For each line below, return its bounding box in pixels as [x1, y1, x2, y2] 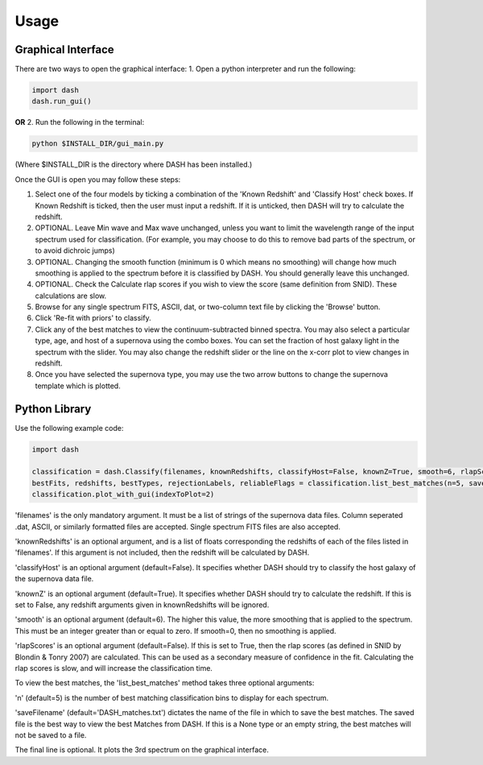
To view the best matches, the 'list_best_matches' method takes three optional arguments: [14, 678, 315, 688]
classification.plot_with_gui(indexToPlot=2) [31, 490, 215, 499]
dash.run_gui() [31, 97, 92, 106]
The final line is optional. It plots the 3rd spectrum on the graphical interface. [14, 745, 269, 755]
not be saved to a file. [14, 730, 87, 740]
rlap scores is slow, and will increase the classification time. [14, 663, 213, 672]
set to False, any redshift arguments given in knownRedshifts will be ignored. [14, 600, 270, 610]
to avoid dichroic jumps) [35, 246, 116, 255]
